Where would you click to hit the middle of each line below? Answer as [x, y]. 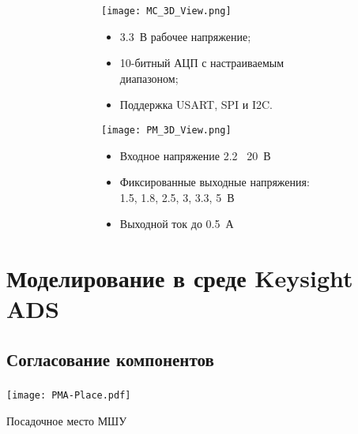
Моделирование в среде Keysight [180, 278]
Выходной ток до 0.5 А [177, 224]
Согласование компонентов [110, 359]
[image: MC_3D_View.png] [166, 11]
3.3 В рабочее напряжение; [185, 36]
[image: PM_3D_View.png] [166, 130]
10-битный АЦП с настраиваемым [202, 63]
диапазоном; [149, 78]
